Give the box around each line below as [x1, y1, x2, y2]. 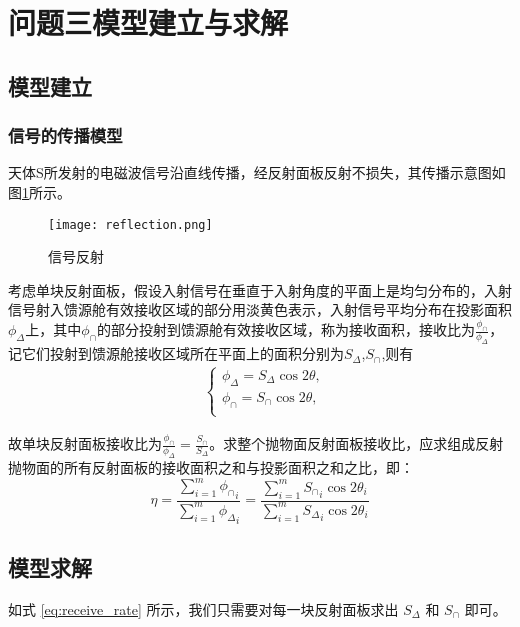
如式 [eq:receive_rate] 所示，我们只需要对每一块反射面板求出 [8, 598, 399, 619]
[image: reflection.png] [48, 217, 213, 232]
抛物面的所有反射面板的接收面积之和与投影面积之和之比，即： [8, 456, 414, 477]
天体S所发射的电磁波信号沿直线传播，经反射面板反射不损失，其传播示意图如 [8, 162, 506, 183]
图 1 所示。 [8, 181, 71, 202]
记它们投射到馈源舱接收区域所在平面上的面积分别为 [8, 343, 344, 364]
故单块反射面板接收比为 [8, 433, 162, 454]
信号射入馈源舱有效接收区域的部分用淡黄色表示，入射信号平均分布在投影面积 [8, 299, 512, 320]
